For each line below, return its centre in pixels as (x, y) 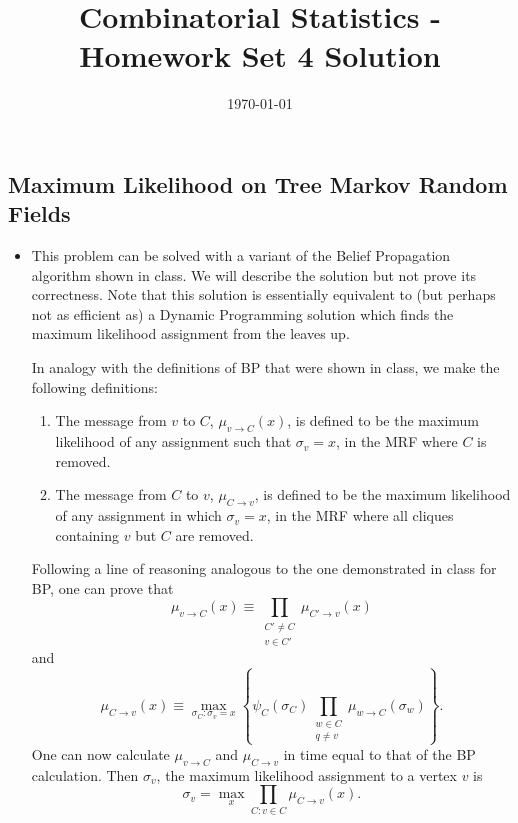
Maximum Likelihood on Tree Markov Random (258, 183)
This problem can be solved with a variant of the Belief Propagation (241, 255)
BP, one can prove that (102, 587)
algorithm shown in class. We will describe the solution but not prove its (254, 274)
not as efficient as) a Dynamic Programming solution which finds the (242, 313)
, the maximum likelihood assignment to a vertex (306, 774)
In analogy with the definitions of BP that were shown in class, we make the (265, 367)
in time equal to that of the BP (379, 753)
